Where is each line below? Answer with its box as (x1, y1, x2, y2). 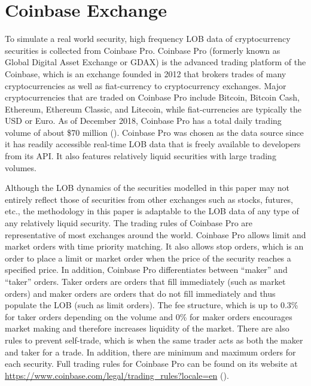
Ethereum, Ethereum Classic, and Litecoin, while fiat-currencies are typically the (5, 102, 302, 115)
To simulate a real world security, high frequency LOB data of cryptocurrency (5, 32, 291, 45)
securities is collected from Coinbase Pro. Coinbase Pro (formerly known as (5, 44, 280, 56)
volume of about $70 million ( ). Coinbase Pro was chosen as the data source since (5, 126, 304, 138)
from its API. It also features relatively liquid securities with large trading (5, 150, 276, 162)
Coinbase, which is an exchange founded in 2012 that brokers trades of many (5, 67, 286, 80)
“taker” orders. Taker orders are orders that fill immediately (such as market (5, 275, 286, 287)
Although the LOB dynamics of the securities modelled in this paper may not (5, 181, 289, 194)
